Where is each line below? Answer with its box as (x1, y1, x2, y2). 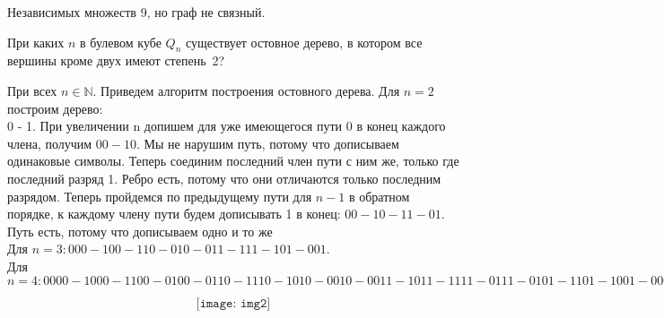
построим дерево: (7, 99, 103, 117)
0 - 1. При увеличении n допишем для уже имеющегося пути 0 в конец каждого (7, 116, 446, 135)
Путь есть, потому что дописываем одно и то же (7, 221, 273, 240)
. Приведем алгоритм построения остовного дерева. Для (92, 81, 400, 99)
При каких (7, 32, 65, 51)
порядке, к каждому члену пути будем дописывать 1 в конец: (7, 204, 341, 223)
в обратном (348, 186, 410, 205)
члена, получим (7, 133, 92, 152)
